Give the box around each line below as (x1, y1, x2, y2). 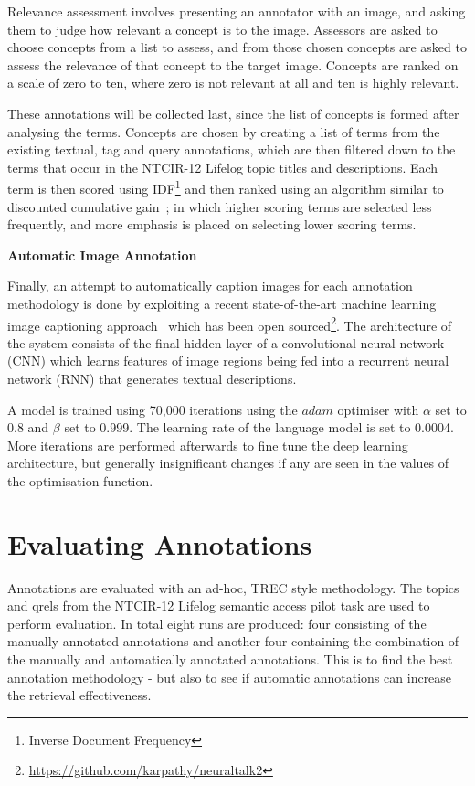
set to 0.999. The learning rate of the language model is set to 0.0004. (64, 418, 454, 437)
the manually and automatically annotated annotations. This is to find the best (7, 650, 453, 669)
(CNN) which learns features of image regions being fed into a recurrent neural (7, 351, 449, 370)
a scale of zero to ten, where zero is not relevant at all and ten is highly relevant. (7, 73, 459, 92)
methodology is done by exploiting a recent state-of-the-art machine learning (7, 293, 437, 313)
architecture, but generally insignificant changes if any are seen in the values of (7, 453, 449, 473)
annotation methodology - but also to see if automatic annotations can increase (7, 667, 452, 686)
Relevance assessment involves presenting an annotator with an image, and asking (7, 2, 466, 20)
